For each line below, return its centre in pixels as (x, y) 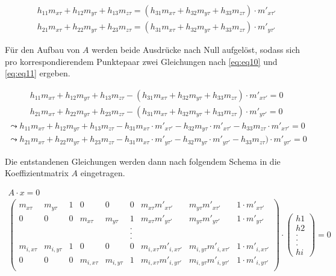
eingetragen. (103, 173)
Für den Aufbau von (42, 50)
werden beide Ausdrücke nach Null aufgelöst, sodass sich (196, 50)
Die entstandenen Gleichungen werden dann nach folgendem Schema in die (143, 161)
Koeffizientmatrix (37, 173)
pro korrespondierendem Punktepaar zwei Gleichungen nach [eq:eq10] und (141, 61)
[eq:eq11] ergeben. (38, 73)
